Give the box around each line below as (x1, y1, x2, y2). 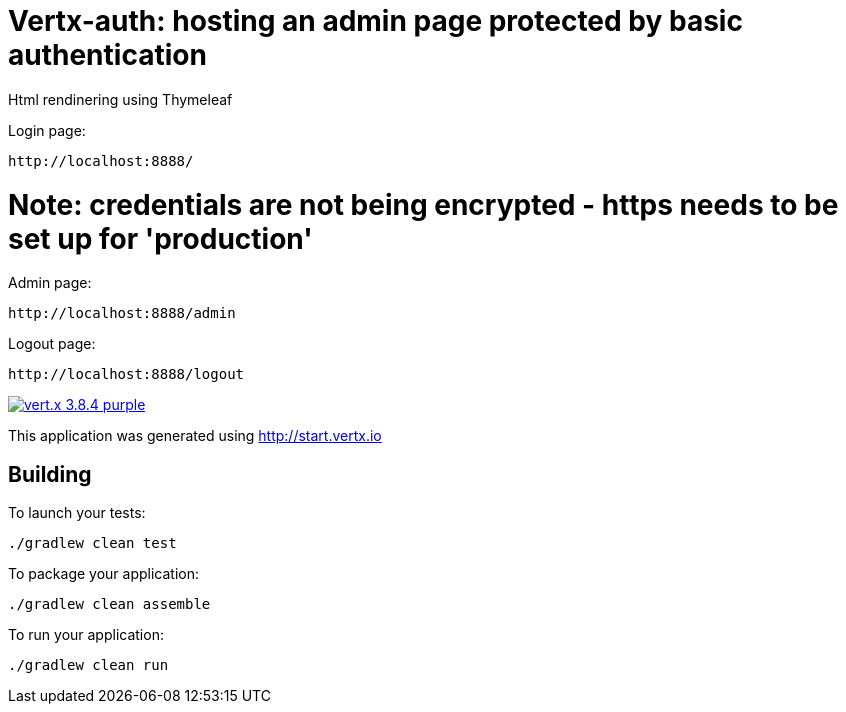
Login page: (8, 121, 86, 139)
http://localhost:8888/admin (8, 305, 236, 322)
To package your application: (8, 565, 200, 583)
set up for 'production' (8, 221, 313, 256)
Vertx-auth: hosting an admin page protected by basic (8, 4, 743, 38)
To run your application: (8, 626, 164, 644)
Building (8, 461, 92, 487)
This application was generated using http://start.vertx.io (8, 427, 382, 445)
